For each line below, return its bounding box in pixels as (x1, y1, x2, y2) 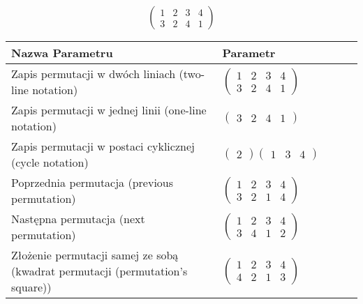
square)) (11, 279, 52, 296)
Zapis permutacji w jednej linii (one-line (11, 102, 207, 119)
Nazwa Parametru (11, 45, 113, 61)
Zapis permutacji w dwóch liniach (11, 66, 176, 82)
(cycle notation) (11, 154, 89, 171)
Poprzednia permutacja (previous (11, 174, 174, 191)
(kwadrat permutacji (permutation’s (11, 263, 188, 280)
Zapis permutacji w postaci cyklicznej (11, 138, 195, 155)
